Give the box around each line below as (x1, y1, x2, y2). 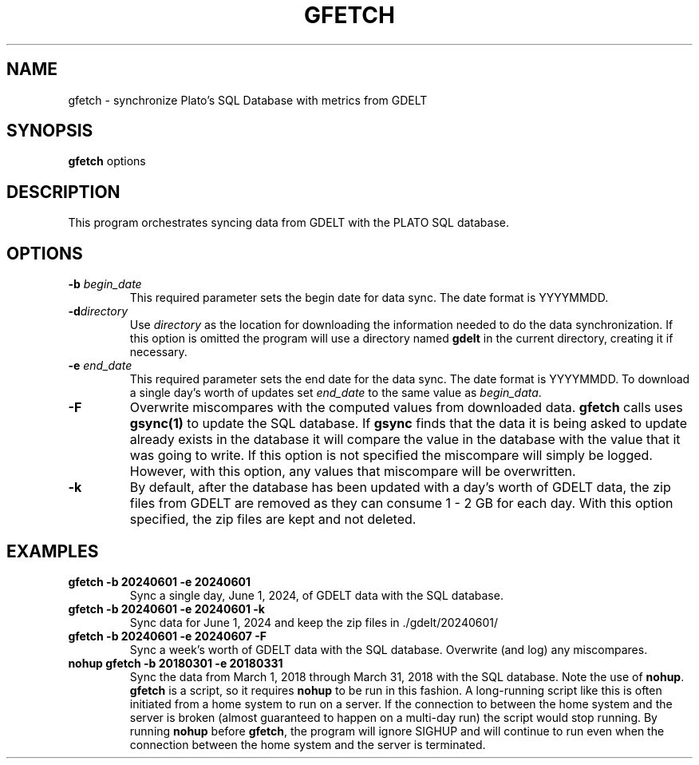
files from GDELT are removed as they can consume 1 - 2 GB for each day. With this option (129, 495, 673, 512)
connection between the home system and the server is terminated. (129, 737, 486, 751)
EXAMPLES (6, 541, 99, 561)
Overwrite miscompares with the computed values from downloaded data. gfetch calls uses (129, 399, 683, 416)
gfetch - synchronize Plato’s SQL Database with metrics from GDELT (68, 93, 428, 107)
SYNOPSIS (6, 121, 93, 141)
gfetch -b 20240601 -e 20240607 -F (68, 628, 267, 643)
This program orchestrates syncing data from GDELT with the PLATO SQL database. (68, 216, 510, 230)
